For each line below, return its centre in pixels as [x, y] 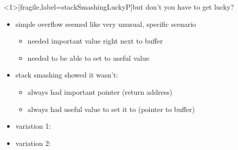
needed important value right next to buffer [95, 41]
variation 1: [33, 126]
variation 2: [33, 143]
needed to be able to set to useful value [88, 58]
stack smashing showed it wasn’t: [67, 75]
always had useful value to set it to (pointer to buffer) [111, 109]
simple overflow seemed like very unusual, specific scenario [106, 24]
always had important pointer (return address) [100, 91]
